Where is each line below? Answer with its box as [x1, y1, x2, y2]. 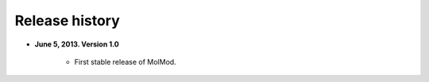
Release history [14, 12, 121, 29]
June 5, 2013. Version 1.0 [34, 39, 119, 49]
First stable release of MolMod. [74, 57, 176, 66]
